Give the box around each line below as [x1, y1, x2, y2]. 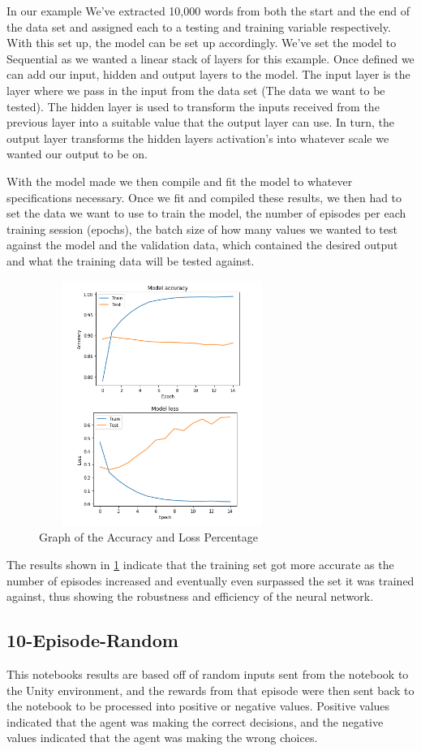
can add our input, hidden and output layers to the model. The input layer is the [6, 66, 410, 83]
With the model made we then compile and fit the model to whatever [6, 172, 353, 189]
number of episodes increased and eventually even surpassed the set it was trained [6, 572, 415, 589]
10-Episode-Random [6, 628, 178, 653]
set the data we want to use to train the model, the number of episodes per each [6, 205, 406, 222]
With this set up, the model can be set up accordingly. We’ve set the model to [6, 34, 397, 51]
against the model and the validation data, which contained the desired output [6, 236, 398, 253]
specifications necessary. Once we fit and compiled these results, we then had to [6, 188, 402, 205]
